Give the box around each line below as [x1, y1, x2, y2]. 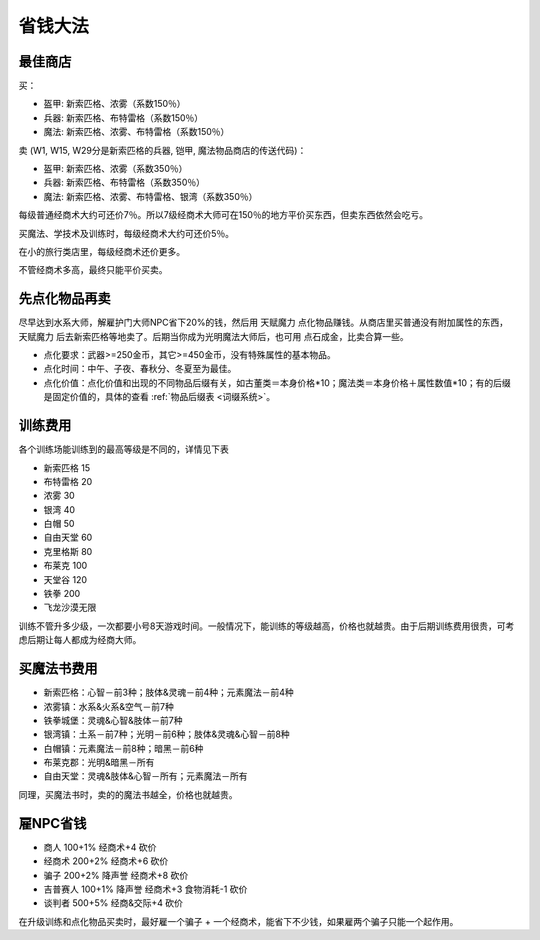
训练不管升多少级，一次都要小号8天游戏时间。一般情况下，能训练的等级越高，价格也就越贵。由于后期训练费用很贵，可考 [18, 620, 515, 632]
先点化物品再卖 [18, 290, 111, 307]
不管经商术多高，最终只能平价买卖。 [18, 264, 168, 276]
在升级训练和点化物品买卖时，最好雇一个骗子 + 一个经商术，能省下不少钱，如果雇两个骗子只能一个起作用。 [18, 915, 459, 927]
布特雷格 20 [43, 475, 93, 487]
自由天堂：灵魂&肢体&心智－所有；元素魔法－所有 [43, 770, 249, 782]
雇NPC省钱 [18, 815, 87, 832]
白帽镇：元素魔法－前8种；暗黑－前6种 [43, 742, 204, 754]
